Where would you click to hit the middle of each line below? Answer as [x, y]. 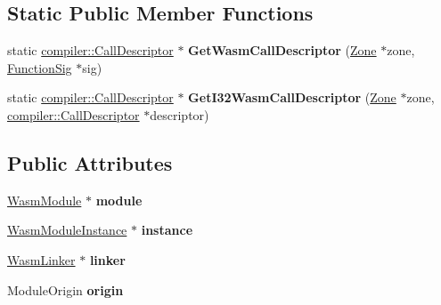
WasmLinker [41, 259]
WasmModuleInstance [67, 230]
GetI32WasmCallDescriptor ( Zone [292, 97]
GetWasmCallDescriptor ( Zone [282, 50]
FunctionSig [40, 67]
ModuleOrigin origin [65, 289]
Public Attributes [90, 162]
